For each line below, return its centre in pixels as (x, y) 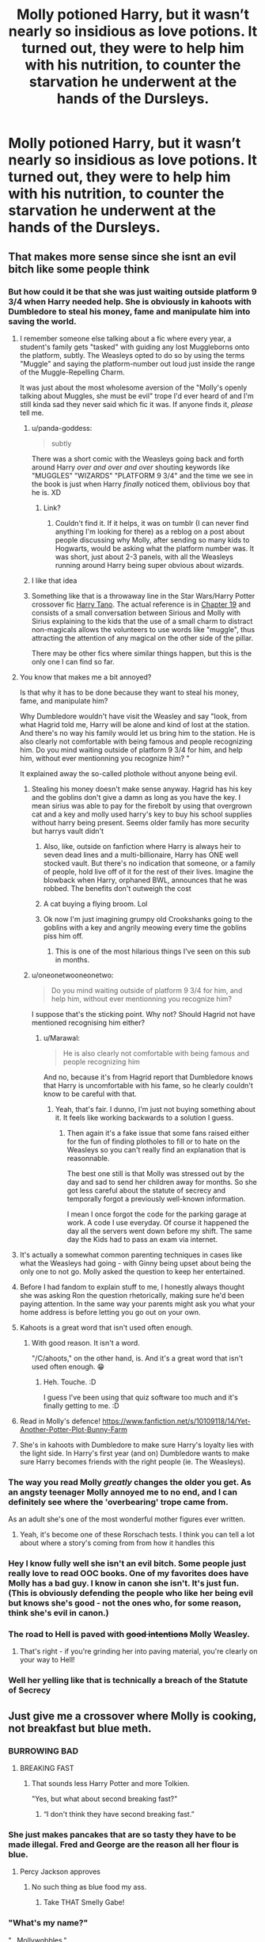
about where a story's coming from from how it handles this (117, 1543)
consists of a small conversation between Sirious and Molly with (136, 612)
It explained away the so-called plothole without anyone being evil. (129, 773)
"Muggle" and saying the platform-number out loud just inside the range (137, 364)
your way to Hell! (47, 1660)
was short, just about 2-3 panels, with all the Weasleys (144, 557)
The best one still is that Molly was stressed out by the (156, 1173)
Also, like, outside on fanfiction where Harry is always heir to (142, 846)
